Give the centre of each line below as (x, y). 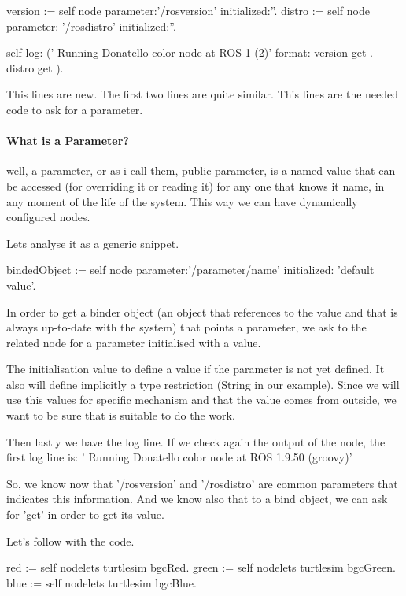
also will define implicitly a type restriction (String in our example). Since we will (203, 384)
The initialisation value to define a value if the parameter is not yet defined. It (196, 369)
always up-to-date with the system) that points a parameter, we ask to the (186, 327)
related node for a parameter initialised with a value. (134, 342)
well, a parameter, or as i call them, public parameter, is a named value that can (201, 170)
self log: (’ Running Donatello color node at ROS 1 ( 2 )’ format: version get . (190, 52)
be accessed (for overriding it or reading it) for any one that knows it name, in (196, 185)
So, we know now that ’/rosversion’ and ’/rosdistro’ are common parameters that (202, 483)
